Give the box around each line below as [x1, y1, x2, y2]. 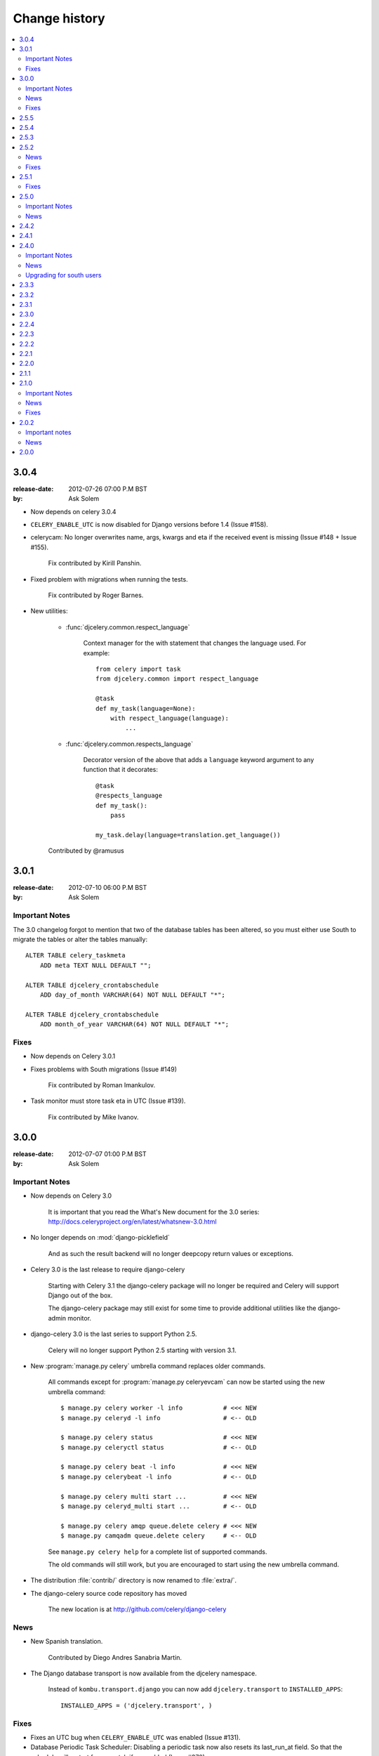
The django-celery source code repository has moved [30, 1589, 187, 1597]
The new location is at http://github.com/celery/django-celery [48, 1605, 227, 1613]
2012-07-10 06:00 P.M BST [68, 884, 147, 892]
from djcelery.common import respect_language [95, 675, 259, 683]
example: [83, 648, 110, 657]
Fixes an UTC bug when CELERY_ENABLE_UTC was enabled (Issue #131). [30, 1734, 241, 1742]
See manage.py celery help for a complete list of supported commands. [48, 1547, 267, 1556]
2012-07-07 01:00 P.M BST [68, 1149, 147, 1158]
